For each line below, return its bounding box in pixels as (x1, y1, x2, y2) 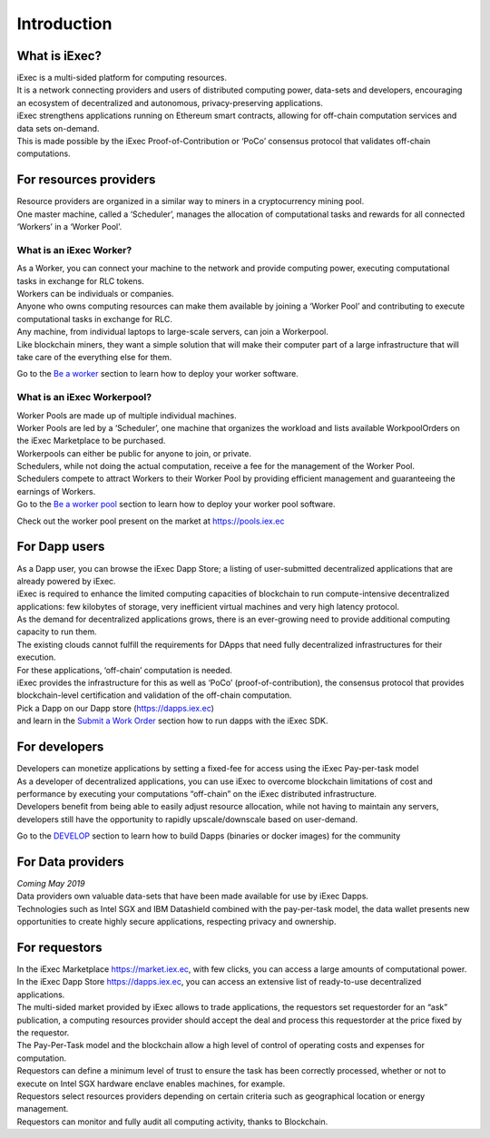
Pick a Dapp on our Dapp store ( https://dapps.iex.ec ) (16, 702, 215, 713)
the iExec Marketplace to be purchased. (16, 436, 166, 446)
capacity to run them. (16, 626, 97, 637)
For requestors (16, 939, 103, 955)
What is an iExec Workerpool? (16, 391, 152, 404)
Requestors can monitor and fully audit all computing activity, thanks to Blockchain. (16, 1116, 328, 1127)
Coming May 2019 (16, 878, 85, 888)
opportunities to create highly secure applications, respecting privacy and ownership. (16, 917, 337, 927)
